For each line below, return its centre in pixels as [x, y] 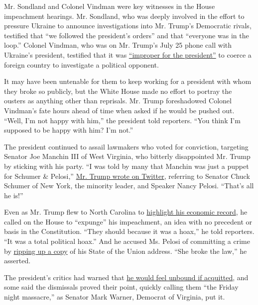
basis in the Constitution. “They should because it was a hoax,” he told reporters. [129, 231]
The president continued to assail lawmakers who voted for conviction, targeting [126, 146]
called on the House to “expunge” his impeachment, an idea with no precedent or [128, 221]
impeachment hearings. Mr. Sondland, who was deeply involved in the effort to [124, 16]
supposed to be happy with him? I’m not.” [69, 130]
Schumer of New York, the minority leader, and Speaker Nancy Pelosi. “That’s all [129, 186]
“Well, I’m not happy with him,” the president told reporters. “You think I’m [122, 120]
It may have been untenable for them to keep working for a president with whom [128, 81]
